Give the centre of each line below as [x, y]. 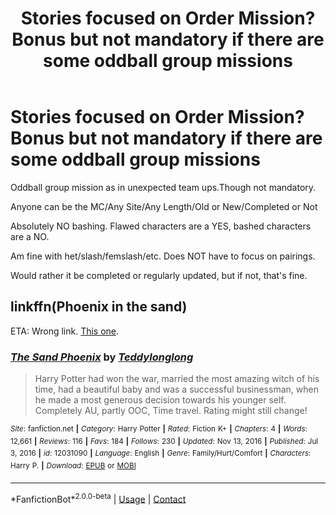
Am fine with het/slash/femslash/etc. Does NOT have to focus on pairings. [163, 256]
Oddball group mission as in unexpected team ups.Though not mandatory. [163, 187]
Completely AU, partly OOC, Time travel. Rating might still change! [171, 411]
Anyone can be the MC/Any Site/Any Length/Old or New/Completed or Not [164, 206]
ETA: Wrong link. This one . [65, 331]
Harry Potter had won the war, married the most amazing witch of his [177, 379]
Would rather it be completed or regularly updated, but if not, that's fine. [159, 275]
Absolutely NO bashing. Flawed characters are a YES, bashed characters [161, 226]
